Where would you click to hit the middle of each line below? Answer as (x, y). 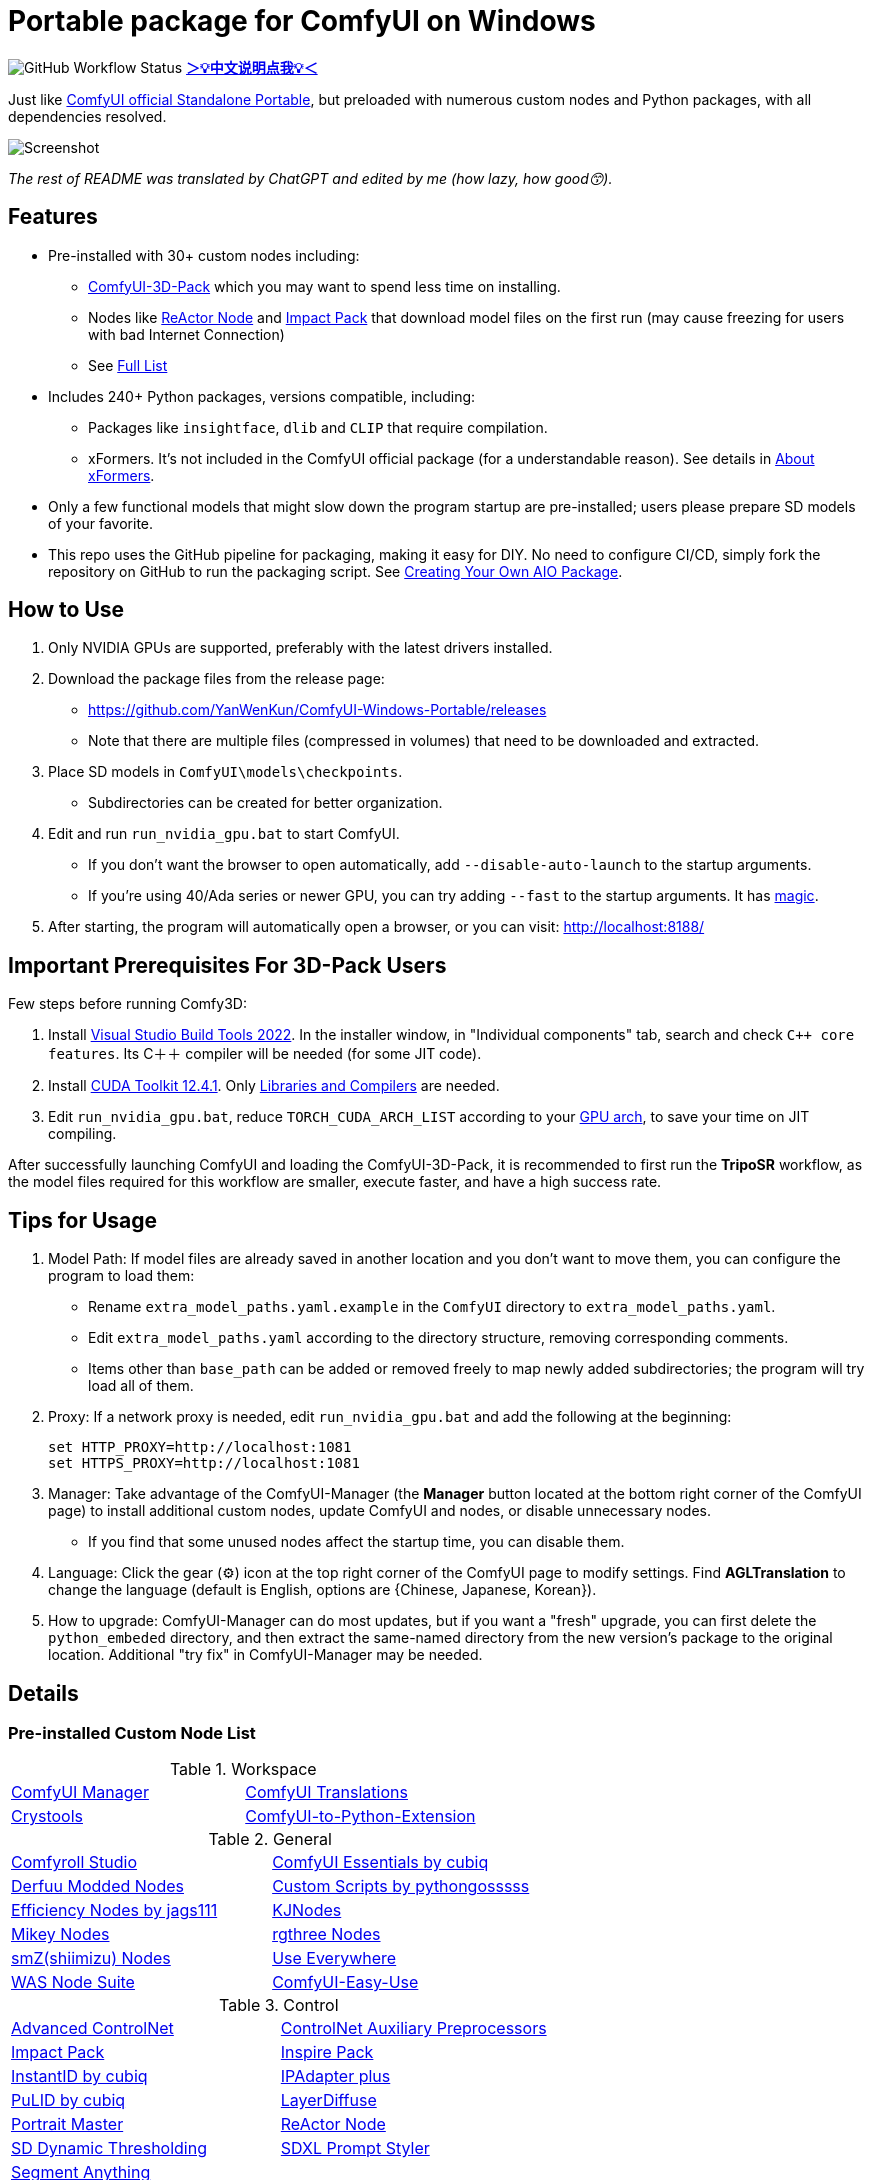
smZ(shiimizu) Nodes (91, 1958)
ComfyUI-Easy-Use (345, 1982)
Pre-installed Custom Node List (132, 1732)
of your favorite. (101, 523)
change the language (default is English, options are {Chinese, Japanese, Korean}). (322, 1590)
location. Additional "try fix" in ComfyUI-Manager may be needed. (265, 1655)
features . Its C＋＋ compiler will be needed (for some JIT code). (265, 1054)
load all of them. (141, 1386)
